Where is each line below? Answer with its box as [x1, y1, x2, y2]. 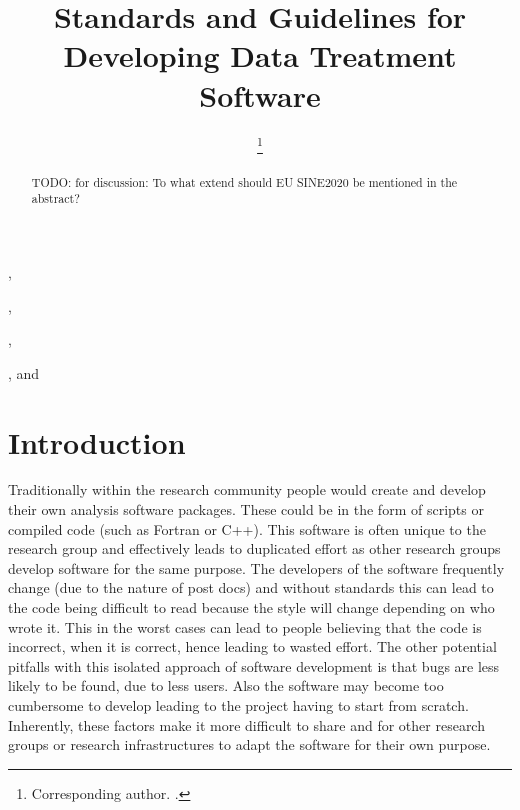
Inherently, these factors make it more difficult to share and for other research [8, 714, 485, 735]
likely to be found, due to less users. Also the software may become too [8, 675, 444, 696]
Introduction [8, 421, 186, 462]
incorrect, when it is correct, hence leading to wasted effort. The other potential [8, 636, 497, 657]
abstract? [31, 190, 80, 207]
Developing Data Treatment [63, 35, 457, 76]
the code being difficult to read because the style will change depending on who [8, 597, 495, 617]
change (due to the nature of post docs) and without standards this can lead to [8, 577, 494, 598]
